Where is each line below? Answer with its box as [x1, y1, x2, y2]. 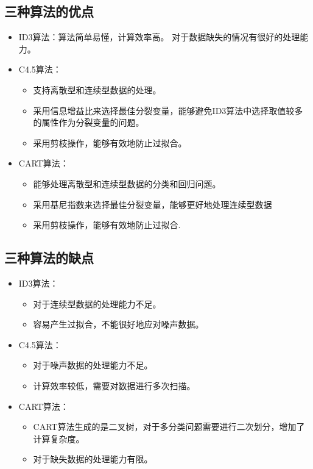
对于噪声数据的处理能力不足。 [33, 359, 153, 371]
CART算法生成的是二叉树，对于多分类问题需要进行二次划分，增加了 [33, 420, 305, 433]
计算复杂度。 [33, 432, 85, 445]
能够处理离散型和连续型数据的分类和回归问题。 [33, 177, 221, 190]
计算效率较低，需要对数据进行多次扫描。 [33, 379, 195, 392]
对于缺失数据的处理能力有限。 [33, 453, 153, 465]
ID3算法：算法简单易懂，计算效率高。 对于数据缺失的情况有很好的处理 [18, 30, 300, 43]
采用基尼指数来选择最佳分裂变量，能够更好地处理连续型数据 [33, 198, 272, 210]
